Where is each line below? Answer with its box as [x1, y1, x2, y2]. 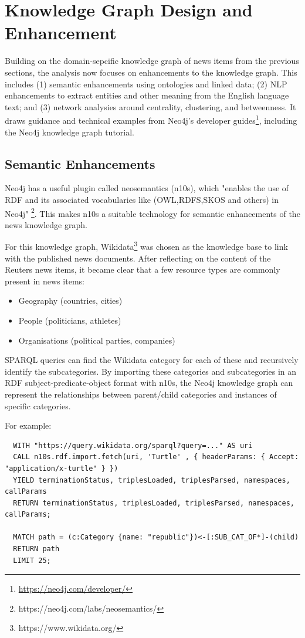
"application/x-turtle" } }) [5, 464, 118, 473]
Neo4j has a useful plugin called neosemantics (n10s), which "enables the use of [5, 182, 289, 194]
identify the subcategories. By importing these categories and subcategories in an [5, 365, 297, 377]
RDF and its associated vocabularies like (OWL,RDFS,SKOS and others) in [5, 193, 279, 205]
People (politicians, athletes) [18, 314, 121, 326]
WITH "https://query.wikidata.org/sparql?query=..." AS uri [13, 441, 253, 450]
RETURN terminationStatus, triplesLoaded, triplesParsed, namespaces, [13, 498, 294, 507]
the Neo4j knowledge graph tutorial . [5, 125, 135, 138]
